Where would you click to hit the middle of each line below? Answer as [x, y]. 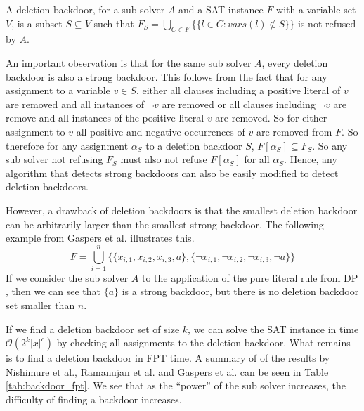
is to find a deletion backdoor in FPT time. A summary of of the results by [168, 358]
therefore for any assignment [67, 145]
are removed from [294, 131]
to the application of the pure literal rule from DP [250, 277]
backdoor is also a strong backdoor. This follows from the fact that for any [167, 76]
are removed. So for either [271, 118]
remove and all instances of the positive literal [105, 118]
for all [257, 159]
